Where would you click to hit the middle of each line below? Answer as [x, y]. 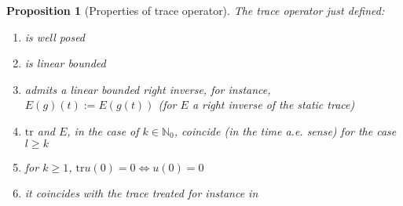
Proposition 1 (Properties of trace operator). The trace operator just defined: [196, 10]
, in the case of [103, 130]
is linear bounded [65, 63]
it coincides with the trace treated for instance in [141, 193]
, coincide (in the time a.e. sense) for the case [285, 130]
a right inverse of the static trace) [273, 105]
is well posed [55, 36]
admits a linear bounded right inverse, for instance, [148, 89]
